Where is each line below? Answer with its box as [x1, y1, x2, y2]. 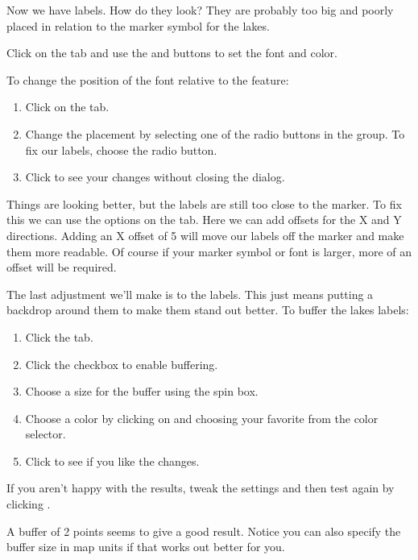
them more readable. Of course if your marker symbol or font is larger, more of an [6, 243, 412, 259]
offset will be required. [6, 259, 117, 276]
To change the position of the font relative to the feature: [6, 71, 289, 88]
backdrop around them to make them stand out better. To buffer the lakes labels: [6, 301, 409, 318]
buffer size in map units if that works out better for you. [6, 538, 285, 555]
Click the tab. [25, 328, 93, 345]
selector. [25, 425, 66, 442]
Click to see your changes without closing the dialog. [25, 168, 285, 185]
